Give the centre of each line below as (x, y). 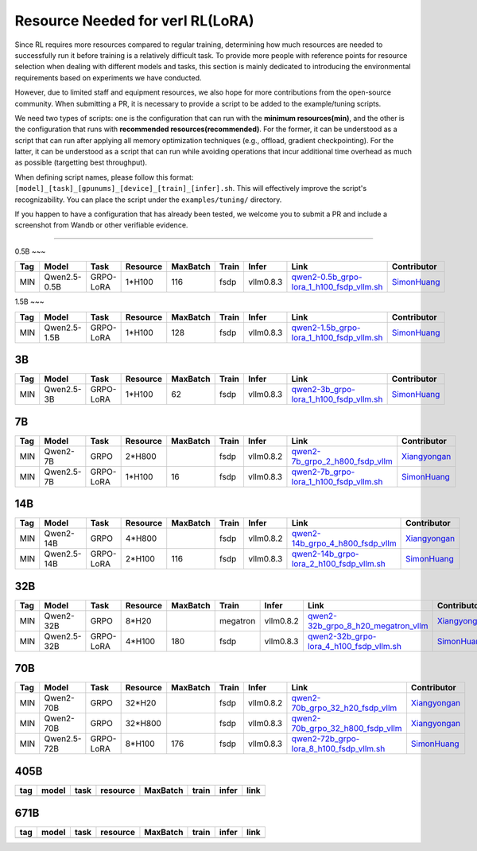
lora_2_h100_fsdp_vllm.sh (338, 564)
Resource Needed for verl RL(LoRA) (134, 21)
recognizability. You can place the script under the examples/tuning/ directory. (148, 200)
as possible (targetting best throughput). (81, 162)
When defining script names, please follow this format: (104, 177)
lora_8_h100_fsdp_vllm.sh (338, 749)
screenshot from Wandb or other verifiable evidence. (101, 225)
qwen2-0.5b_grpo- (327, 277)
